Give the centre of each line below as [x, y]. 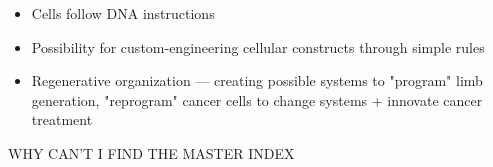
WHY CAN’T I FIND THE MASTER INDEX [151, 152]
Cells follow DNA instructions [123, 13]
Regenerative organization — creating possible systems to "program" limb [257, 80]
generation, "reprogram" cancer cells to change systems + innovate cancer [257, 99]
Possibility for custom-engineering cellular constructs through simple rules [258, 46]
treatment [62, 119]
